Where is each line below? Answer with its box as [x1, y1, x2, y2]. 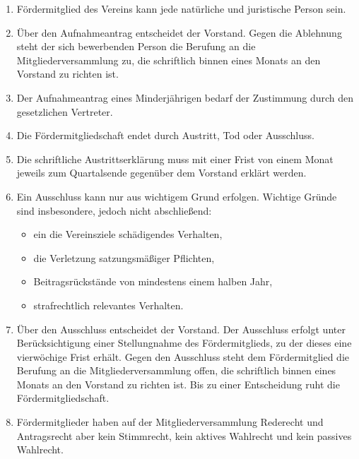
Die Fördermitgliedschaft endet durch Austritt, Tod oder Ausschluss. [16, 128, 314, 143]
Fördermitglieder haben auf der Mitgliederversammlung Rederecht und [16, 415, 324, 429]
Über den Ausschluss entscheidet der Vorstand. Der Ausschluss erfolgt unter [16, 321, 346, 336]
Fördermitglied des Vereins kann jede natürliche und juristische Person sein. [16, 1, 346, 16]
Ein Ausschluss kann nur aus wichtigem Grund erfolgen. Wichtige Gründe [16, 189, 337, 203]
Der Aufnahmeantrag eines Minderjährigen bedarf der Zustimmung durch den [16, 90, 354, 105]
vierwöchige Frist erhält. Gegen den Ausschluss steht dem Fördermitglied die [16, 349, 350, 364]
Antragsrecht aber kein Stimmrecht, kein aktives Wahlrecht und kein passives [16, 428, 352, 443]
